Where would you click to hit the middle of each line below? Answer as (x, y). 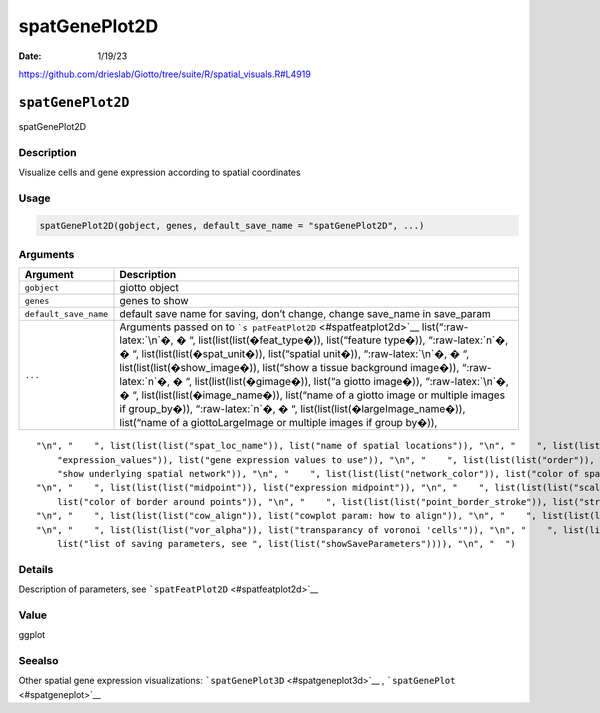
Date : (30, 56)
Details (36, 569)
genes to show (154, 301)
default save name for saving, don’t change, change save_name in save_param (305, 314)
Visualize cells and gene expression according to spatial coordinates (159, 172)
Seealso (38, 661)
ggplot (32, 635)
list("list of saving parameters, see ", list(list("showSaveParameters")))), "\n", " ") (286, 543)
